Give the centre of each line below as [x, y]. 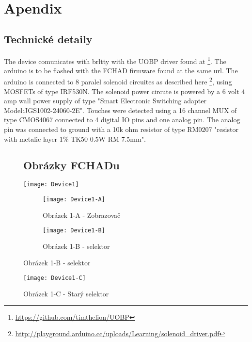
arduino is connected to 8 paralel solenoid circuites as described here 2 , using [118, 81]
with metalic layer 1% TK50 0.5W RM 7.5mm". [75, 138]
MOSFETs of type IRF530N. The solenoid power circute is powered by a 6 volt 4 [125, 91]
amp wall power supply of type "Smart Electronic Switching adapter [105, 101]
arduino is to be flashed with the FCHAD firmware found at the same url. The [121, 70]
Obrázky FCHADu [71, 165]
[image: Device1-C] [55, 278]
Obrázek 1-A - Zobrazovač [82, 215]
